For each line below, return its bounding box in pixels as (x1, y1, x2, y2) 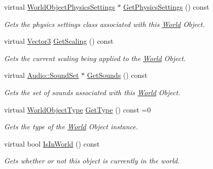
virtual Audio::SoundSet (4, 70, 79, 80)
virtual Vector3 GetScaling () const (4, 36, 114, 46)
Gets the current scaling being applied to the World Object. (4, 52, 186, 63)
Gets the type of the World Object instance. (4, 121, 138, 132)
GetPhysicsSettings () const (123, 2, 209, 12)
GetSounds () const (87, 70, 148, 80)
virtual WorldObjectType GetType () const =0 (4, 104, 151, 115)
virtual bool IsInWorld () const (4, 138, 100, 149)
